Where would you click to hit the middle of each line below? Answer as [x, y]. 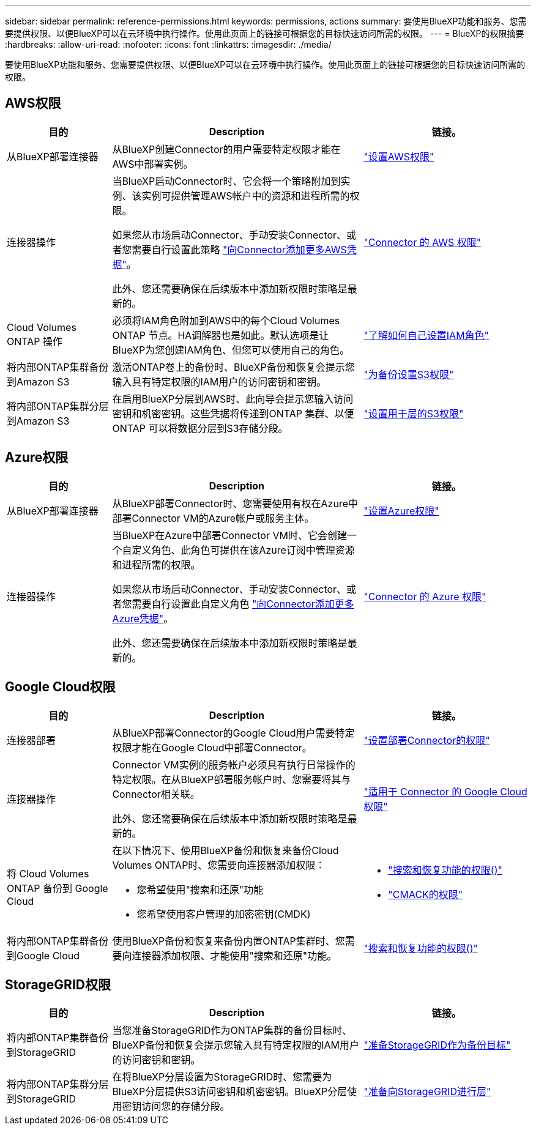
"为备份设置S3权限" [409, 374]
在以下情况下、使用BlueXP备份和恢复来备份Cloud [225, 850]
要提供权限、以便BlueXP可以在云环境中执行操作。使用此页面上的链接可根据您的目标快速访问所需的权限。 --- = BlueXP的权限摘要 [265, 33]
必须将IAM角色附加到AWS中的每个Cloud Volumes [226, 320]
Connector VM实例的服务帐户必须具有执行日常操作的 [234, 764]
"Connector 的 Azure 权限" [425, 596]
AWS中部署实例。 [153, 164]
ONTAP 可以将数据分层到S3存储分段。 [200, 428]
